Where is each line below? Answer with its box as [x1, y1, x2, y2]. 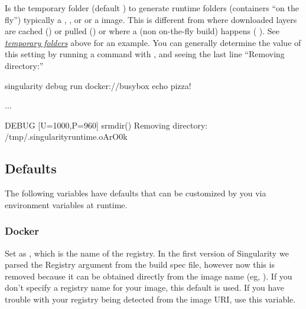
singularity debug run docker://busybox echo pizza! [5, 79, 191, 91]
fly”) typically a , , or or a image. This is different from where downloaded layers [5, 13, 297, 25]
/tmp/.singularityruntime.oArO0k [5, 130, 128, 143]
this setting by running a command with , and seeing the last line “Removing [5, 48, 285, 60]
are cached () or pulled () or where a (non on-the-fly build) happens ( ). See [5, 25, 279, 37]
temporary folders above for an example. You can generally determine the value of [5, 36, 301, 48]
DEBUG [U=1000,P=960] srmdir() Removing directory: [5, 119, 208, 131]
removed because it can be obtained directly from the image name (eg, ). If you [5, 269, 292, 282]
